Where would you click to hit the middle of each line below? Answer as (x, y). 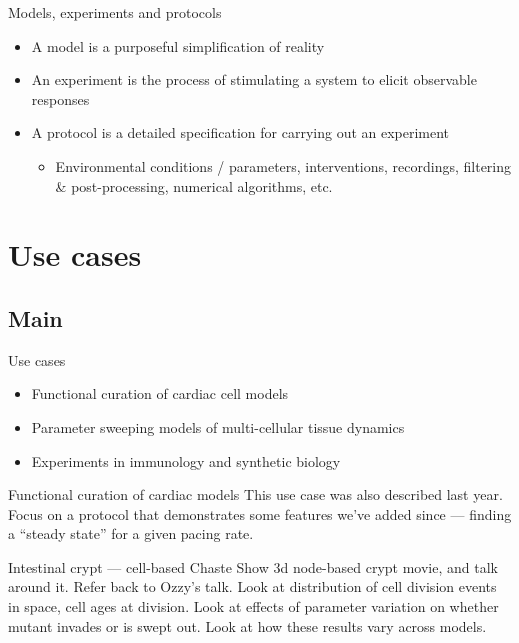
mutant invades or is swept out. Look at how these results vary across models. (247, 625)
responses (60, 98)
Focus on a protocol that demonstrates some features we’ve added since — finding (260, 513)
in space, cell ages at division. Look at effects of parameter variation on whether (253, 606)
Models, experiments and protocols (115, 12)
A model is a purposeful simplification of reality (178, 45)
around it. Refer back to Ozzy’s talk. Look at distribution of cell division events (252, 586)
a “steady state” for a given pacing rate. (131, 533)
